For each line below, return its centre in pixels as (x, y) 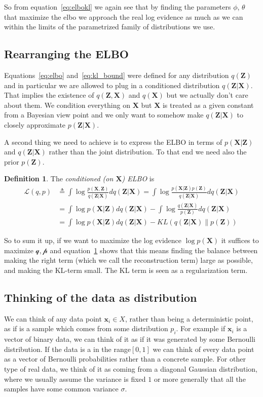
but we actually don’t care (207, 95)
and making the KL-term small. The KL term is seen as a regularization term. (126, 270)
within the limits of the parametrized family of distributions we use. (110, 27)
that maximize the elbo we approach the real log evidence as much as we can (124, 16)
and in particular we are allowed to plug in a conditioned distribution (112, 85)
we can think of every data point (203, 349)
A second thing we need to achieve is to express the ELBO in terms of (113, 142)
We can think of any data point (53, 318)
